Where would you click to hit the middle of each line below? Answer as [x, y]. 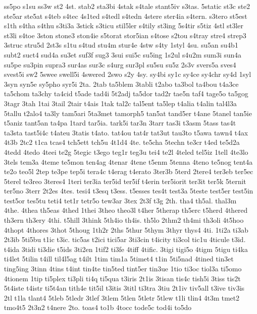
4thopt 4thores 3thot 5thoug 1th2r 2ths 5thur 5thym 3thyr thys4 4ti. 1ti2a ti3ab [126, 229]
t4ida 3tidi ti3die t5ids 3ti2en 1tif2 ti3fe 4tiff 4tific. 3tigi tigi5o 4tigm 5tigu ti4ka [126, 249]
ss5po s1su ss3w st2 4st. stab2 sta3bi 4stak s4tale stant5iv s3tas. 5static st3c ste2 [127, 6]
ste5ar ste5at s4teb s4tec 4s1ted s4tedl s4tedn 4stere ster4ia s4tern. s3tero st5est [126, 16]
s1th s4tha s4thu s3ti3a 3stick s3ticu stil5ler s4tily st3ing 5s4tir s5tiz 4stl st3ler [124, 26]
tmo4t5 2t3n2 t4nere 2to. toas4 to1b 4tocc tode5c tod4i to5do [98, 307]
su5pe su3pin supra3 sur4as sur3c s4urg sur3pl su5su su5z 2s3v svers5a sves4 [120, 64]
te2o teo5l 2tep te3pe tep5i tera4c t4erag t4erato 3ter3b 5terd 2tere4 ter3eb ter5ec [129, 171]
